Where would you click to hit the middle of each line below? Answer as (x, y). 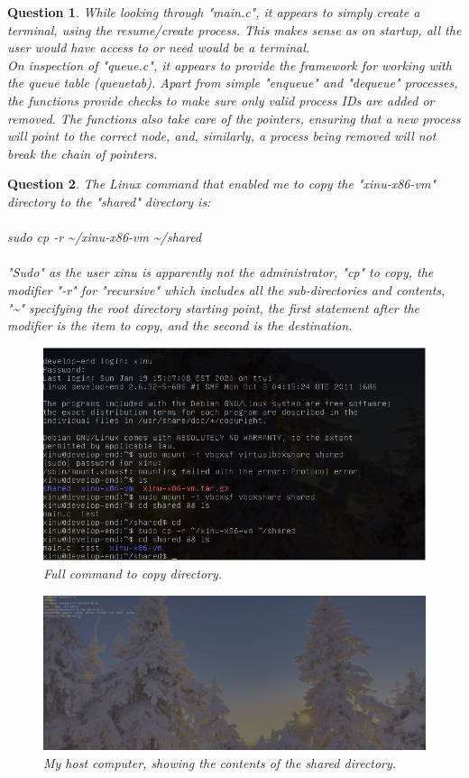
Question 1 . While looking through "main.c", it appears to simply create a (214, 12)
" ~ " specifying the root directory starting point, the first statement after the (214, 307)
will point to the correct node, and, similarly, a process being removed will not (222, 136)
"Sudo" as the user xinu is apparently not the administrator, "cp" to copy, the (221, 272)
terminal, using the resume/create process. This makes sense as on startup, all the (234, 29)
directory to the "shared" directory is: (109, 201)
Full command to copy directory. (133, 573)
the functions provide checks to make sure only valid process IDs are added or (221, 100)
